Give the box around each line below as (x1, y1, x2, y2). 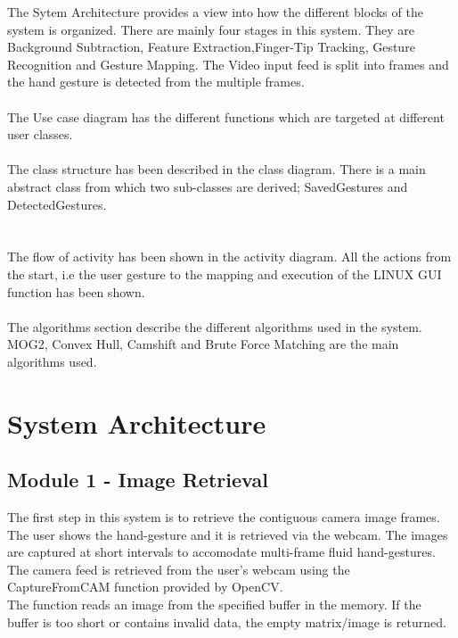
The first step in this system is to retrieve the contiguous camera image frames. (7, 508, 440, 526)
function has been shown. (7, 282, 145, 301)
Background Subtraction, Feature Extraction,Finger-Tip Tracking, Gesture (7, 37, 415, 56)
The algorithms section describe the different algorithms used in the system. (7, 317, 422, 336)
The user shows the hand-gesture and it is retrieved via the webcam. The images (7, 525, 448, 543)
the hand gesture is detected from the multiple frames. (7, 72, 305, 91)
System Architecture (7, 404, 266, 441)
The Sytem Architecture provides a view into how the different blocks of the (7, 3, 423, 21)
